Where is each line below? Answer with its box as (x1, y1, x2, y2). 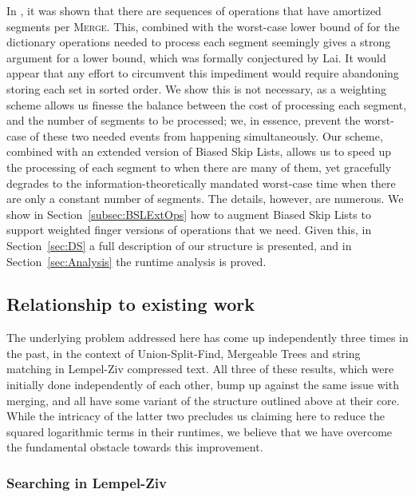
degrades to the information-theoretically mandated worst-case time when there (6, 174, 396, 191)
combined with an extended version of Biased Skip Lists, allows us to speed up (6, 143, 392, 160)
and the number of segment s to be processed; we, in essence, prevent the (6, 112, 361, 129)
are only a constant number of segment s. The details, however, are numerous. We (6, 190, 404, 207)
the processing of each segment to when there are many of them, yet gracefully (6, 158, 392, 175)
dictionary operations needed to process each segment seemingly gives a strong (6, 34, 391, 50)
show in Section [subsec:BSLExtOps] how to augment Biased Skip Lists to (6, 205, 371, 222)
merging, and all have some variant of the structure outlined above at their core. (6, 392, 400, 408)
